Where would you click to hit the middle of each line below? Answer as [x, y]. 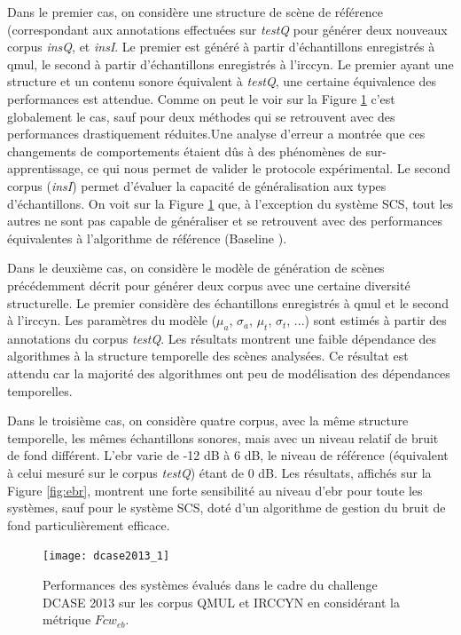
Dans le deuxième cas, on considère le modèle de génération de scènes [196, 268]
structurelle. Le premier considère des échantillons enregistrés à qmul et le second [228, 302]
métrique [67, 619]
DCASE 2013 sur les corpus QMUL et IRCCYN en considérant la [221, 602]
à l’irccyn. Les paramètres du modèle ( [112, 320]
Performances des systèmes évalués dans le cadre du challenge [210, 585]
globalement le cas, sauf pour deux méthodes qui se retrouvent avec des [201, 116]
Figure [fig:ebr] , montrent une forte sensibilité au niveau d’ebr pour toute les [215, 490]
